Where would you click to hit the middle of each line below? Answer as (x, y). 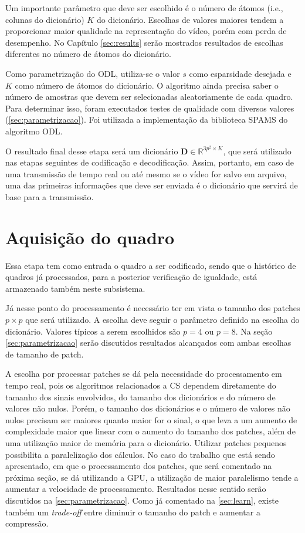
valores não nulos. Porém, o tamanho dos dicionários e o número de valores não (148, 408)
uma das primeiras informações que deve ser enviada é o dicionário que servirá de (152, 185)
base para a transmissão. (50, 196)
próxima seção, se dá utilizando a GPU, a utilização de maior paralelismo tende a (152, 477)
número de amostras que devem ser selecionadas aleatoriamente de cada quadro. (149, 97)
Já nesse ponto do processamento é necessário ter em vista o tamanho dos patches (153, 308)
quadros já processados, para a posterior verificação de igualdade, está (131, 277)
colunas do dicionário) (45, 19)
